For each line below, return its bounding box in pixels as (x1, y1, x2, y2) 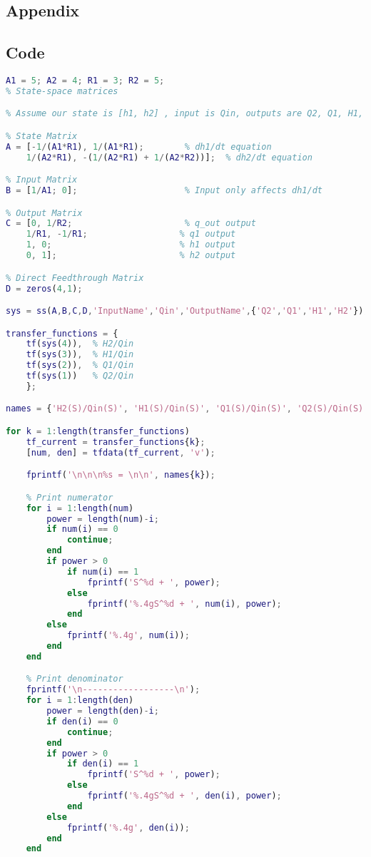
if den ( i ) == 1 (66, 759, 139, 769)
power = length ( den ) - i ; (46, 706, 159, 717)
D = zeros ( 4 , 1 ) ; (6, 283, 83, 294)
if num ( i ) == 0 (46, 524, 118, 535)
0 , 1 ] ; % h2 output (26, 250, 236, 261)
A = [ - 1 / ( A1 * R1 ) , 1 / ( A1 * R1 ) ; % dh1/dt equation (6, 141, 272, 152)
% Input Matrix (6, 175, 78, 185)
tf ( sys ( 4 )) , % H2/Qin (26, 339, 134, 349)
